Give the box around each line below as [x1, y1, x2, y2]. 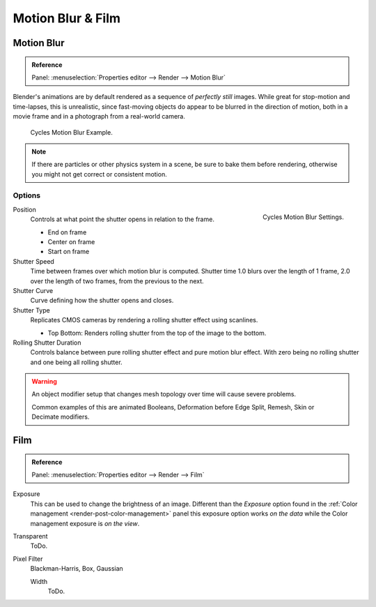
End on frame [47, 227, 87, 237]
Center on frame [47, 238, 95, 246]
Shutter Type [13, 306, 50, 314]
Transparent [13, 532, 48, 540]
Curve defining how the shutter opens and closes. [30, 297, 174, 305]
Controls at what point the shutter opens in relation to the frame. [30, 215, 215, 223]
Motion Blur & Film [13, 10, 121, 26]
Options [13, 190, 41, 200]
